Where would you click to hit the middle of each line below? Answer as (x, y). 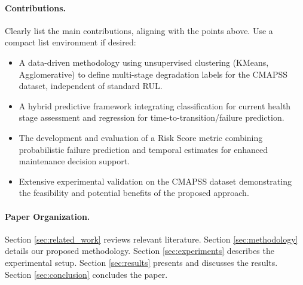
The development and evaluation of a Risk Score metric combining (141, 137)
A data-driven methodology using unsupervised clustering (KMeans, (144, 62)
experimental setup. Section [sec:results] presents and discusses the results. (141, 262)
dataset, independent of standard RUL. (91, 86)
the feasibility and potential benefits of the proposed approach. (134, 193)
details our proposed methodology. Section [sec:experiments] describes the (140, 251)
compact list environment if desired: (71, 42)
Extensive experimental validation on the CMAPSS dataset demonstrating (155, 181)
